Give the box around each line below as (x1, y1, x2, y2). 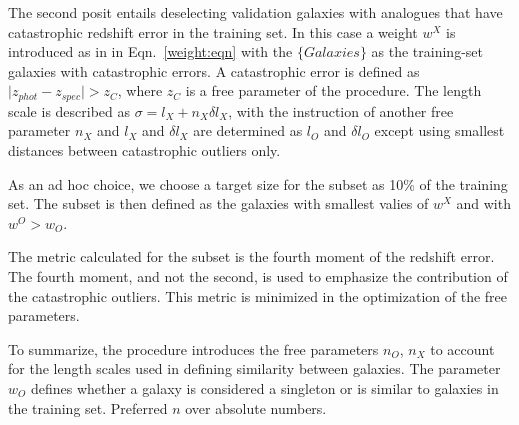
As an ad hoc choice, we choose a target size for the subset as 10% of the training (8, 173, 508, 194)
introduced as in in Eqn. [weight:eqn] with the (8, 41, 293, 62)
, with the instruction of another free (228, 100, 454, 121)
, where (117, 80, 163, 101)
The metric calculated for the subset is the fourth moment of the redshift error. (8, 246, 495, 267)
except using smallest (374, 120, 505, 141)
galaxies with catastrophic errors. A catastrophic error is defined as (8, 60, 420, 81)
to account (430, 338, 495, 359)
